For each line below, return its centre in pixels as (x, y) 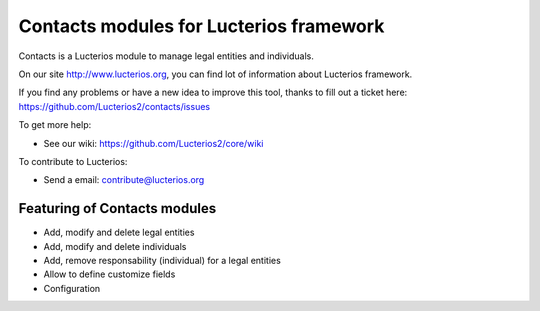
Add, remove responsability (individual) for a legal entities (162, 260)
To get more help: (55, 125)
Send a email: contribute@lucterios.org (124, 180)
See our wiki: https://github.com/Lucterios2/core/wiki (153, 143)
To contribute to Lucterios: (73, 161)
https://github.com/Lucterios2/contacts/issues (114, 106)
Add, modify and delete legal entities (119, 232)
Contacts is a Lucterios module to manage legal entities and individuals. (166, 56)
